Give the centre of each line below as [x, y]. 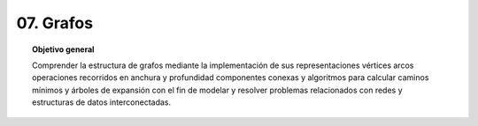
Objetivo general [63, 49]
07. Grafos [54, 23]
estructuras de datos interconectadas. [102, 102]
